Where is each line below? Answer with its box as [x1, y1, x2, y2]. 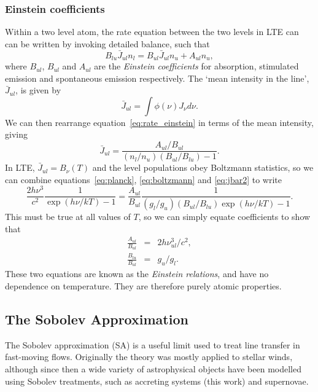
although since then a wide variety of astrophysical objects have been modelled [5, 363, 301, 375]
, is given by [15, 84, 61, 96]
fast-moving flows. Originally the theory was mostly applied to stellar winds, [5, 350, 293, 363]
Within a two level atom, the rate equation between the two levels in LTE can [5, 25, 299, 38]
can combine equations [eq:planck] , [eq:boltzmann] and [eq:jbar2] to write [5, 173, 282, 186]
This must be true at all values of [5, 210, 131, 223]
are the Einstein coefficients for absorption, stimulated [94, 60, 299, 73]
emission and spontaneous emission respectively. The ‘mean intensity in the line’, [5, 71, 309, 84]
